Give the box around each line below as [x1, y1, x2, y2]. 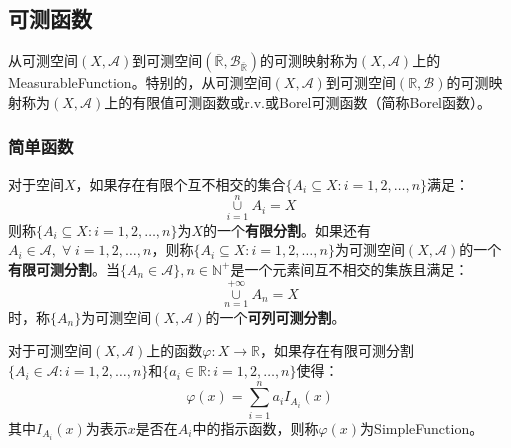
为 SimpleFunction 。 [360, 417, 484, 438]
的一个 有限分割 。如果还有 [203, 219, 372, 240]
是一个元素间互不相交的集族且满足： [230, 258, 469, 279]
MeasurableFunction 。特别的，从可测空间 [8, 72, 272, 93]
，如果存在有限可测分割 [259, 340, 414, 361]
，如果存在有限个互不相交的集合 [75, 173, 286, 194]
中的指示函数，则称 [192, 417, 319, 438]
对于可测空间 [8, 340, 92, 361]
